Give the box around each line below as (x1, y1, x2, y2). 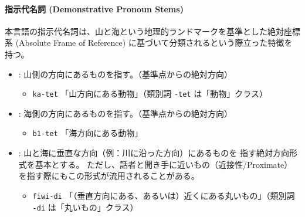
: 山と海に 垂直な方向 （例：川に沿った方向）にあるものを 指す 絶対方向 (18, 147, 290, 159)
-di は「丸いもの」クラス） (32, 201, 138, 213)
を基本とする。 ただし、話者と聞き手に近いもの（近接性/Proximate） (26, 158, 293, 170)
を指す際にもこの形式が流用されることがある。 (18, 169, 199, 182)
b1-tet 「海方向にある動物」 (32, 127, 143, 139)
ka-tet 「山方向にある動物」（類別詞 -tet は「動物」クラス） (32, 87, 267, 100)
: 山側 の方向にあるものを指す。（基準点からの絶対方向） (18, 67, 232, 80)
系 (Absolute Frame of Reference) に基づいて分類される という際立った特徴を (5, 36, 293, 49)
